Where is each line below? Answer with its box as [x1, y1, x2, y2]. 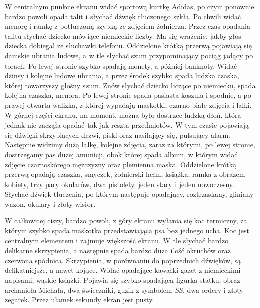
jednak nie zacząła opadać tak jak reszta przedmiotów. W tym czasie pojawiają [5, 119, 249, 130]
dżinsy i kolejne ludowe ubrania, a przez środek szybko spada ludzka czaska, [5, 70, 239, 81]
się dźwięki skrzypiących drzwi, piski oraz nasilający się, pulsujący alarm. [5, 129, 231, 140]
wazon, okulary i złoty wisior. [5, 198, 96, 209]
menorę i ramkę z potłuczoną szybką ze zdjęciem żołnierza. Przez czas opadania [5, 21, 250, 31]
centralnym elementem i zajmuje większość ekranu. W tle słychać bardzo [5, 235, 229, 245]
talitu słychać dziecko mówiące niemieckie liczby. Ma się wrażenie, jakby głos [5, 30, 241, 41]
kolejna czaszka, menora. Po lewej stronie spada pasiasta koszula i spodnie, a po [5, 90, 251, 100]
